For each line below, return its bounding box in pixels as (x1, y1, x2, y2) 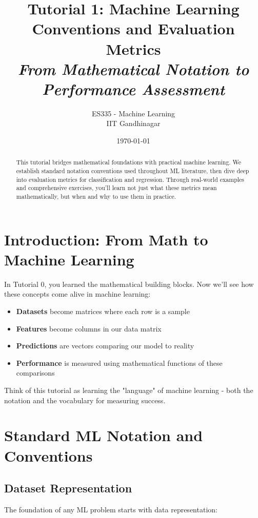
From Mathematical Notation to (17, 58, 249, 79)
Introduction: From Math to (4, 229, 208, 250)
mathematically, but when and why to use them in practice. (16, 192, 176, 201)
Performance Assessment (42, 78, 225, 99)
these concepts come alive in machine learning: (4, 288, 151, 299)
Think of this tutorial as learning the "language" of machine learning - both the (4, 385, 253, 396)
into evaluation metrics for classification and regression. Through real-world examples (16, 175, 245, 183)
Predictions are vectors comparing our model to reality (16, 340, 194, 351)
